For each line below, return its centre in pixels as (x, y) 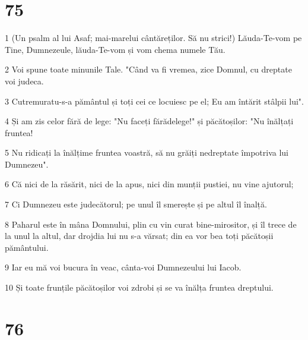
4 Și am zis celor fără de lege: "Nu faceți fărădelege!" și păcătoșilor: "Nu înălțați (149, 121)
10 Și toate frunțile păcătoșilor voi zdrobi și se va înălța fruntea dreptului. (139, 287)
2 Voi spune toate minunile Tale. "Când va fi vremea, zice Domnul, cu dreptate (148, 69)
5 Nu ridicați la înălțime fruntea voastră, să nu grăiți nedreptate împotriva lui (147, 152)
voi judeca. (24, 81)
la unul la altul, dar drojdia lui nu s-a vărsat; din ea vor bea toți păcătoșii (139, 236)
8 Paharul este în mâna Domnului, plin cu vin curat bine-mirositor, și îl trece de (151, 224)
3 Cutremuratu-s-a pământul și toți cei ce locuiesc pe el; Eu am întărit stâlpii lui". (154, 101)
